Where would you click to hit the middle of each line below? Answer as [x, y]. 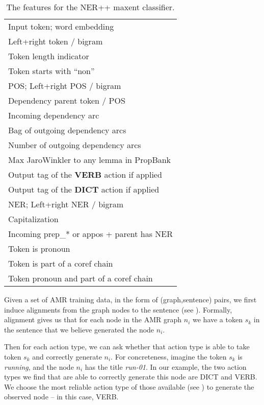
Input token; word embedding [61, 26]
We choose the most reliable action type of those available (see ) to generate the [129, 386]
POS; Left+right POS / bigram [65, 86]
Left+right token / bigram [56, 41]
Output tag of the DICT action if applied [84, 189]
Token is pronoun [39, 248]
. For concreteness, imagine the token [169, 356]
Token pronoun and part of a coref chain [81, 278]
